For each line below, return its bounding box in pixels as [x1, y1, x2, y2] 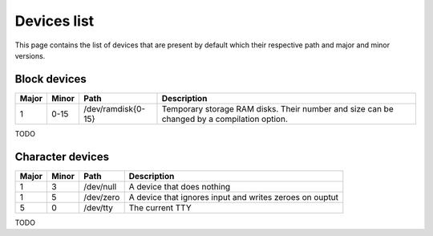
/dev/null [83, 181, 117, 192]
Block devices [14, 72, 87, 86]
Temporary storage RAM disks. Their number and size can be [161, 103, 394, 114]
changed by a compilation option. [161, 113, 288, 124]
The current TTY [128, 201, 192, 213]
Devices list [14, 12, 95, 30]
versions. [14, 51, 46, 60]
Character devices [14, 149, 110, 164]
